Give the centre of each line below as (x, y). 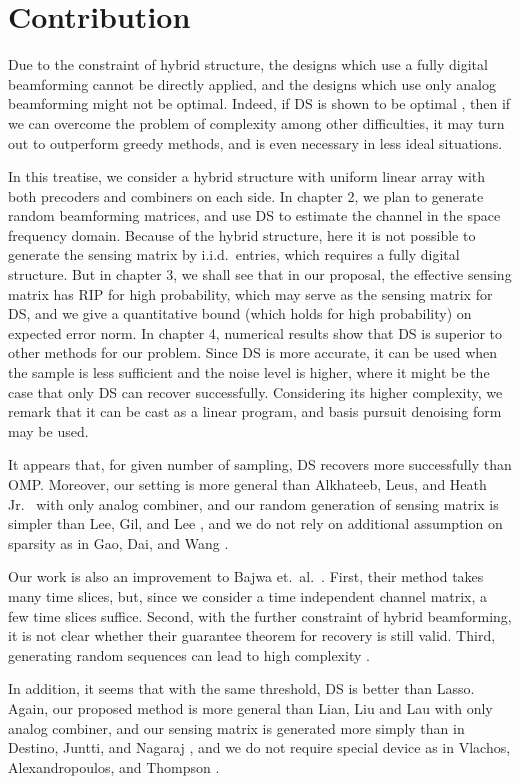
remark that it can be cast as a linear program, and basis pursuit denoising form (255, 411)
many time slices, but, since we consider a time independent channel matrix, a (248, 595)
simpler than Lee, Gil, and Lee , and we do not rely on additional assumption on (255, 523)
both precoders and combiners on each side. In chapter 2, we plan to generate (246, 195)
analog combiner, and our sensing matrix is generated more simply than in (236, 727)
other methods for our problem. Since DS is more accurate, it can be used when (253, 352)
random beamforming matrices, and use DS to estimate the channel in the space (254, 215)
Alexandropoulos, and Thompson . (114, 766)
